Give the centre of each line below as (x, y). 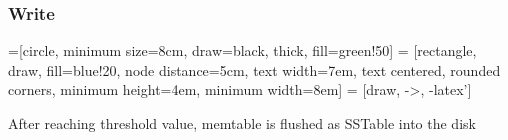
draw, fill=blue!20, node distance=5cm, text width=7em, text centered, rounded (254, 69)
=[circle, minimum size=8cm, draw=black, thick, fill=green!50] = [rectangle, (242, 50)
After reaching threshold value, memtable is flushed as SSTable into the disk (242, 123)
